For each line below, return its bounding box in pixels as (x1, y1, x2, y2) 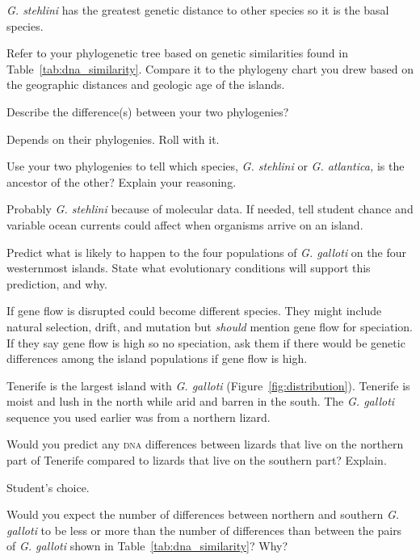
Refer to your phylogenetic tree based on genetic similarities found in (6, 44, 348, 61)
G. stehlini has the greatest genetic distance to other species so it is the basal (6, 2, 389, 18)
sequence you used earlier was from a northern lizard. (6, 408, 271, 425)
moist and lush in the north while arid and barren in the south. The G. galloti (6, 393, 395, 410)
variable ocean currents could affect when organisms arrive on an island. (6, 216, 363, 233)
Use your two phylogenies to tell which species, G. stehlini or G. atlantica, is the (6, 158, 405, 175)
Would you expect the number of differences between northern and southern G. (6, 506, 400, 523)
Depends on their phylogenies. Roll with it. (6, 130, 220, 147)
